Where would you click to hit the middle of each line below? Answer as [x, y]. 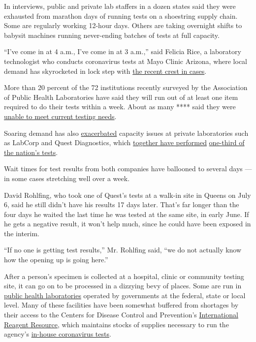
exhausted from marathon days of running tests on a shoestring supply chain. [121, 16]
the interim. [22, 233]
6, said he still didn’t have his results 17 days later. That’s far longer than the [122, 204]
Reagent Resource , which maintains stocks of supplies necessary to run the [116, 324]
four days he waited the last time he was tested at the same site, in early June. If [127, 214]
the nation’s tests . [31, 152]
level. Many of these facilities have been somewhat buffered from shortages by [121, 305]
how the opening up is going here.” [56, 260]
